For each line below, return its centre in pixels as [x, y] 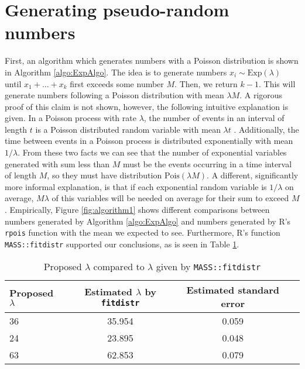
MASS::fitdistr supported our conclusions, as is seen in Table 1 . [122, 244]
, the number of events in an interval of [214, 118]
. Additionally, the [266, 129]
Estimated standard [233, 289]
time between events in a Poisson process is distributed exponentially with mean [149, 141]
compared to [119, 266]
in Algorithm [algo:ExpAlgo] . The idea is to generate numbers [116, 72]
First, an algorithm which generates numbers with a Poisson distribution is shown [152, 61]
